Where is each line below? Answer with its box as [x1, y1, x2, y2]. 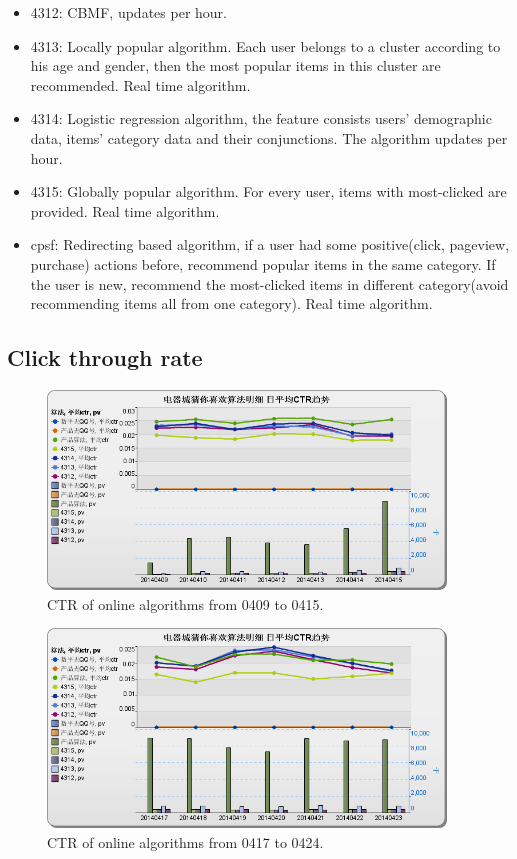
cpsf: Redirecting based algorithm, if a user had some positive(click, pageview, [30, 234, 510, 255]
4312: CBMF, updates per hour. [30, 2, 227, 22]
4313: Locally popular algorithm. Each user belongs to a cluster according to [30, 35, 501, 56]
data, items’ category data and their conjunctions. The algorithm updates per [30, 127, 508, 148]
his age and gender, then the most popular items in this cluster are [30, 55, 441, 76]
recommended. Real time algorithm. [30, 74, 251, 95]
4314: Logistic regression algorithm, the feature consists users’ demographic [30, 108, 492, 129]
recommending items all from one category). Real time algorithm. [30, 293, 433, 314]
